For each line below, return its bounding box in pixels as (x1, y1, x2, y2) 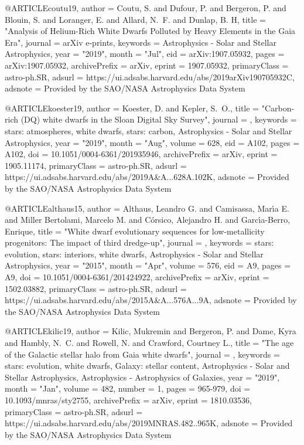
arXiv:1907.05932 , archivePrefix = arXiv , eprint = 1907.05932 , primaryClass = (5, 59, 289, 71)
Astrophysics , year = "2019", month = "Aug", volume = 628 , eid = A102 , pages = (5, 136, 300, 148)
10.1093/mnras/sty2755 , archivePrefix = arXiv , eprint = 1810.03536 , (5, 394, 252, 406)
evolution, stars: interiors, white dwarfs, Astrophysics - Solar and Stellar (5, 247, 264, 260)
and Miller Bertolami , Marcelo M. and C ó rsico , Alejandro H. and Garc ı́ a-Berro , (5, 213, 291, 226)
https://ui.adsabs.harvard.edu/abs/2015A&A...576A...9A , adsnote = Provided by (5, 294, 297, 306)
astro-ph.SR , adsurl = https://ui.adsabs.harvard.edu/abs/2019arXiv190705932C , (5, 70, 295, 83)
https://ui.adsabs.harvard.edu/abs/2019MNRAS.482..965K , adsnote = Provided (5, 417, 293, 429)
